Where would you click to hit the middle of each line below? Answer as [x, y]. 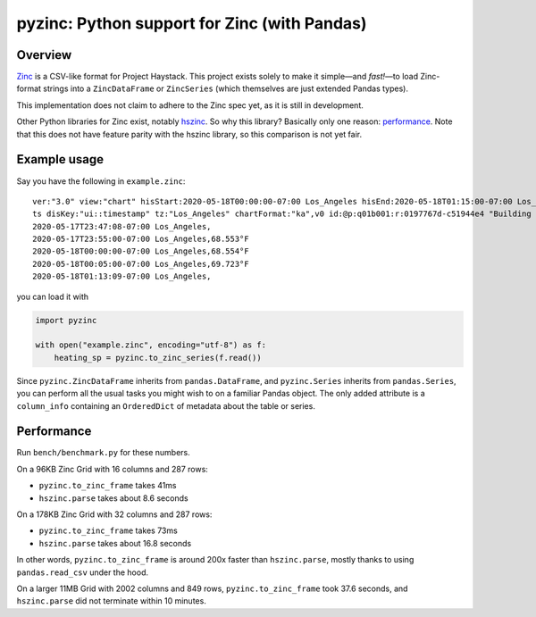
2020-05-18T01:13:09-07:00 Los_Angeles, [122, 276]
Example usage [60, 159]
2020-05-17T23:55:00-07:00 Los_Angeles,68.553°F [141, 239]
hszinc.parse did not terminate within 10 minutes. [112, 601]
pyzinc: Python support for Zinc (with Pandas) [192, 23]
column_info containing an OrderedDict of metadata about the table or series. [166, 405]
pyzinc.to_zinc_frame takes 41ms [108, 486]
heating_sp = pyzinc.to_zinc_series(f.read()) [158, 358]
